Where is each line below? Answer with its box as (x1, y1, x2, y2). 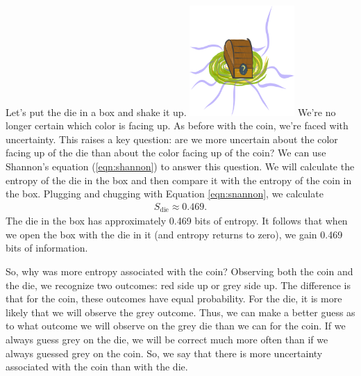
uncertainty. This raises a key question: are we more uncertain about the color (6, 131, 338, 146)
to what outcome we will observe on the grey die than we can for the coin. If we (6, 318, 346, 333)
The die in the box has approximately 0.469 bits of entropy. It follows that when (6, 213, 348, 228)
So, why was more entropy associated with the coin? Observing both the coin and (6, 264, 353, 279)
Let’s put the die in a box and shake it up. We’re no (6, 104, 336, 119)
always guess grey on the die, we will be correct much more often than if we (6, 332, 328, 346)
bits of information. (6, 240, 88, 255)
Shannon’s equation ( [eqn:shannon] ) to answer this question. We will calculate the (6, 158, 355, 173)
